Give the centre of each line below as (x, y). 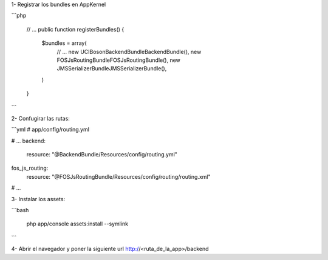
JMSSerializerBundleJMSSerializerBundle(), (112, 68)
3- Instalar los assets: (38, 199)
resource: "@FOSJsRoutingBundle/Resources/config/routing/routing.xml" (118, 176)
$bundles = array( (64, 43)
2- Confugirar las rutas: (40, 118)
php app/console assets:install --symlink (77, 224)
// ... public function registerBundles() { (75, 29)
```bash (20, 210)
